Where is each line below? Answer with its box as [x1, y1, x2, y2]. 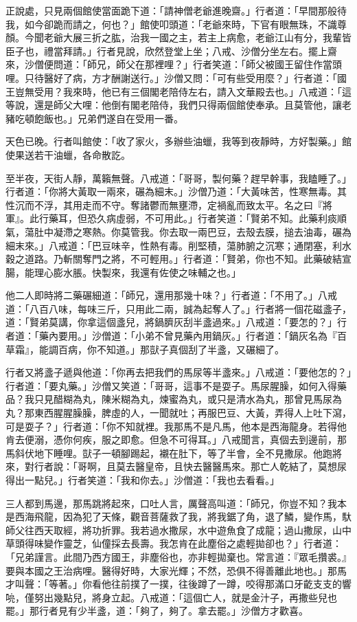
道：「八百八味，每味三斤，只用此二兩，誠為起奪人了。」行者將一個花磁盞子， [5, 301, 352, 315]
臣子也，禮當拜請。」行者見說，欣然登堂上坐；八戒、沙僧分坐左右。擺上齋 [5, 43, 337, 58]
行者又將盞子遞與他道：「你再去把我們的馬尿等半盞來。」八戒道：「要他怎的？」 [5, 365, 352, 379]
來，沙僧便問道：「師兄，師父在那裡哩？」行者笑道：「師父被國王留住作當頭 [5, 57, 342, 71]
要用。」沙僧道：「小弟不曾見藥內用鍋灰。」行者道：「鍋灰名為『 [58, 329, 337, 343]
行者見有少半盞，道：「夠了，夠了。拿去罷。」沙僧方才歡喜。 [38, 603, 308, 618]
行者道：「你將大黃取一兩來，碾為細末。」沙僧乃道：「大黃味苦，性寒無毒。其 [5, 184, 347, 199]
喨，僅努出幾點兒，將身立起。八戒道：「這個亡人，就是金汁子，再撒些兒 [5, 590, 327, 604]
